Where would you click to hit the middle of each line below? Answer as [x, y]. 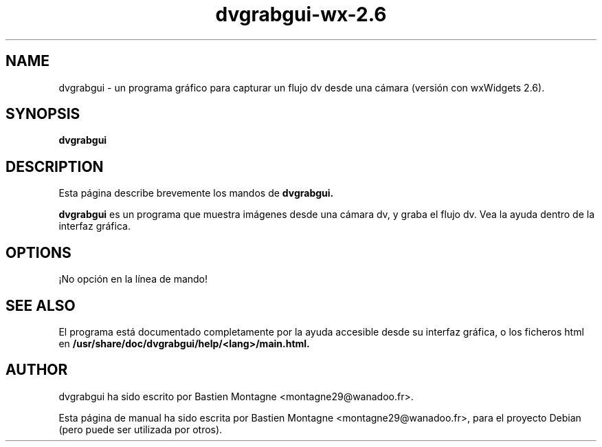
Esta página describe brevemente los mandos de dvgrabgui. [196, 193]
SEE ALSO [41, 305]
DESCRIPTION [55, 166]
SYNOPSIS [43, 114]
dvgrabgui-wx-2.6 [301, 14]
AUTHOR [37, 370]
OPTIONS [38, 252]
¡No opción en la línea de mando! [133, 279]
